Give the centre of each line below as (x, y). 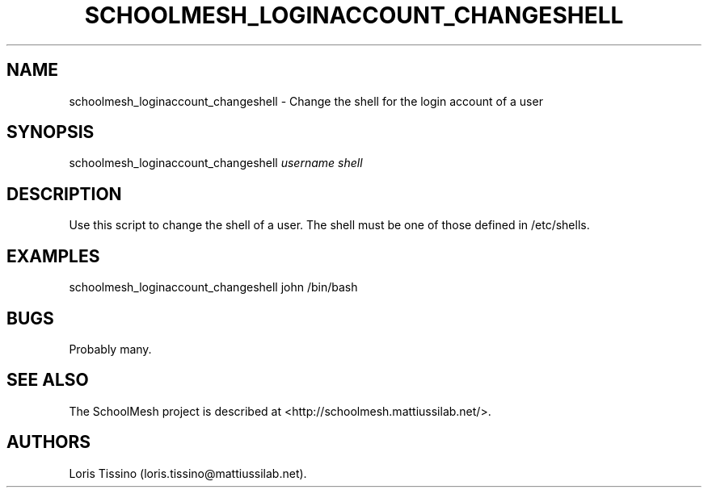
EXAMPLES (53, 256)
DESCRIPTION (64, 194)
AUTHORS (49, 442)
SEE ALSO (48, 380)
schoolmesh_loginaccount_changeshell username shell (216, 163)
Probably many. (110, 349)
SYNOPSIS (51, 132)
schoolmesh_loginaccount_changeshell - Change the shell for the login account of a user (306, 101)
